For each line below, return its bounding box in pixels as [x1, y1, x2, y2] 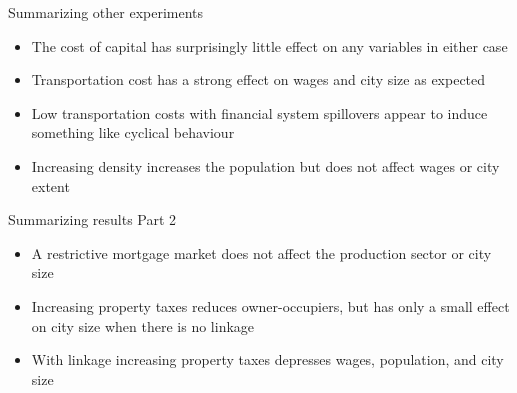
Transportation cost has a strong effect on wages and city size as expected [31, 69, 486, 90]
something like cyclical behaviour [31, 122, 235, 143]
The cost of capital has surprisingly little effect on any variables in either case [31, 35, 508, 56]
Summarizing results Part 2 [8, 209, 177, 230]
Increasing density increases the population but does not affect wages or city [31, 155, 500, 176]
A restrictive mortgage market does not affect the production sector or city [31, 242, 492, 263]
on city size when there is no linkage [31, 315, 255, 336]
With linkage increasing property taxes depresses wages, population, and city [31, 349, 504, 370]
